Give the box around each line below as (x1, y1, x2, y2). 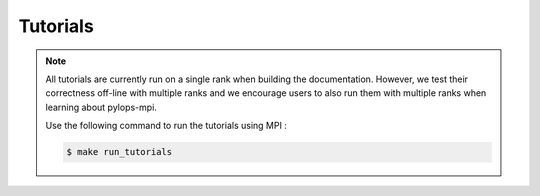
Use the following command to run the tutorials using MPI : (45, 120, 287, 132)
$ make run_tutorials (66, 146, 173, 158)
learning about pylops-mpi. (45, 101, 157, 113)
